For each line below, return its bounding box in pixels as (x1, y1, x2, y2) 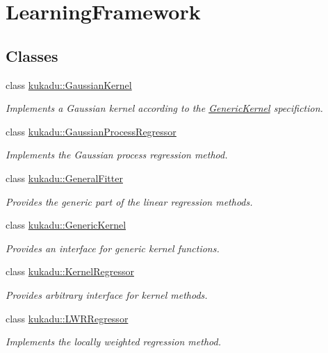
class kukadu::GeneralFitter (6, 170, 123, 185)
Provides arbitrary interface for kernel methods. (6, 287, 208, 302)
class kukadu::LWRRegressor (6, 311, 129, 325)
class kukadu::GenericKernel (6, 217, 126, 232)
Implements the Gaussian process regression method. (6, 147, 228, 162)
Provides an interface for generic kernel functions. (6, 240, 220, 255)
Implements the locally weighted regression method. (6, 334, 221, 349)
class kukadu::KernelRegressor (6, 264, 134, 279)
